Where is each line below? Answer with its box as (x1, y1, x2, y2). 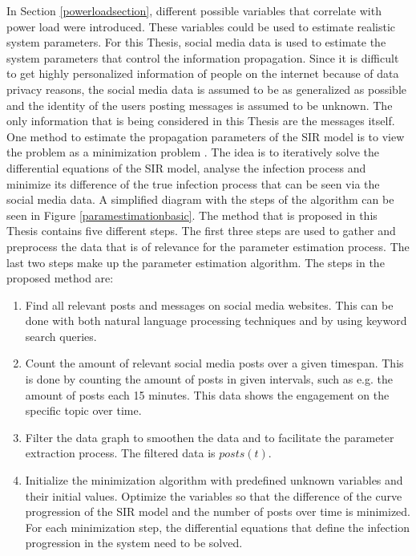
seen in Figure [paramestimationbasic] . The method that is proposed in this (6, 206, 378, 223)
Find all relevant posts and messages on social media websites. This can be (25, 296, 394, 313)
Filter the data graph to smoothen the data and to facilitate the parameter (25, 428, 394, 445)
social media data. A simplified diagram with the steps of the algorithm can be (6, 191, 394, 208)
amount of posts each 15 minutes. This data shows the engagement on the (25, 386, 390, 403)
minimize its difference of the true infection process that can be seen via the (6, 175, 380, 192)
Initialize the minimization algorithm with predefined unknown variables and (25, 472, 403, 489)
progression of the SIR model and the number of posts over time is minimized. (25, 503, 411, 520)
